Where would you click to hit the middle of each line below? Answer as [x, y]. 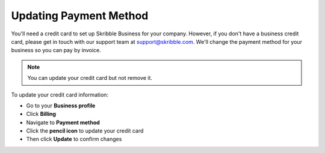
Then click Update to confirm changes [74, 139]
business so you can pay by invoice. [56, 50]
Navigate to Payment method [63, 122]
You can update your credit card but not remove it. [90, 78]
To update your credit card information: [60, 94]
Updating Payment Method [80, 16]
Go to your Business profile [61, 106]
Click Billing [41, 114]
